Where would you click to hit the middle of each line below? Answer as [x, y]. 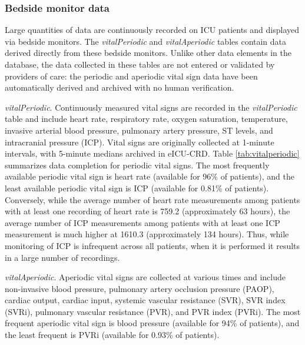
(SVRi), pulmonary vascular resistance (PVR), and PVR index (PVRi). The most [153, 311]
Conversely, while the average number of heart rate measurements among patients [152, 199]
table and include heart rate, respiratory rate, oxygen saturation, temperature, [146, 119]
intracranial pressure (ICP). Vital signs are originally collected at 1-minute [140, 142]
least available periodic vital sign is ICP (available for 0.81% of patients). [137, 188]
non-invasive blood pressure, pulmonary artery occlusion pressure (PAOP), [140, 288]
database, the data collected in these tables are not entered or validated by [140, 64]
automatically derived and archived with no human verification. [120, 87]
